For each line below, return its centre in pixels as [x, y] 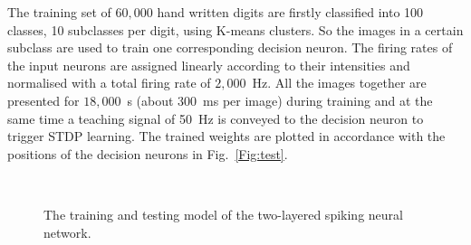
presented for [43, 100]
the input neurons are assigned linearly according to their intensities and [209, 65]
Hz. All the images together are [339, 83]
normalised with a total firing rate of [109, 83]
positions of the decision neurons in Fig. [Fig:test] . [148, 153]
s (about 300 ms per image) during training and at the [280, 100]
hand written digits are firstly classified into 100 [290, 12]
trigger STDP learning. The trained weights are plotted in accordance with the [226, 136]
